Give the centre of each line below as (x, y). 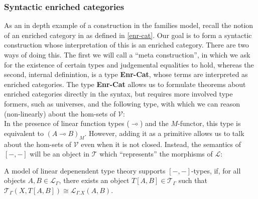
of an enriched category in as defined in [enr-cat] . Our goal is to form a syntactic (128, 35)
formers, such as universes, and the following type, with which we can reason (122, 103)
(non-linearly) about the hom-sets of (60, 113)
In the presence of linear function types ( (67, 123)
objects (15, 180)
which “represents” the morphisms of (156, 154)
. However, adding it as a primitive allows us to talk (164, 133)
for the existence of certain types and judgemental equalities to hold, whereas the (129, 64)
